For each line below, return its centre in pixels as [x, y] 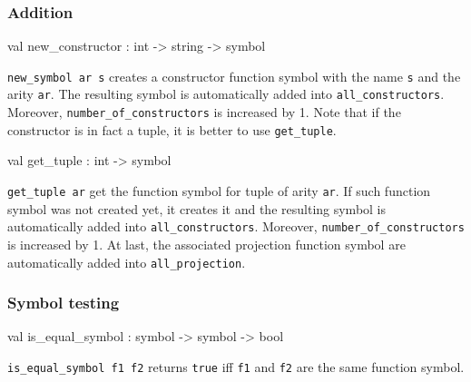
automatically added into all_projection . [127, 262]
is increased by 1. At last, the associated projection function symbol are [206, 244]
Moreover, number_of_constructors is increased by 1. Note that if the [204, 112]
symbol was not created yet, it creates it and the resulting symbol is [197, 208]
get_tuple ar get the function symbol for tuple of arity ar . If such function [219, 191]
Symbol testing [64, 303]
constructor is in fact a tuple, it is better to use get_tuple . [172, 129]
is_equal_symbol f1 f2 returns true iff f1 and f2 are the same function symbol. [236, 367]
